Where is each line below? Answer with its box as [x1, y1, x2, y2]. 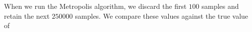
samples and [201, 1, 239, 11]
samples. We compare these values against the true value [75, 10, 249, 21]
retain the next [4, 10, 50, 21]
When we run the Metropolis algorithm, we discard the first [4, 1, 187, 11]
